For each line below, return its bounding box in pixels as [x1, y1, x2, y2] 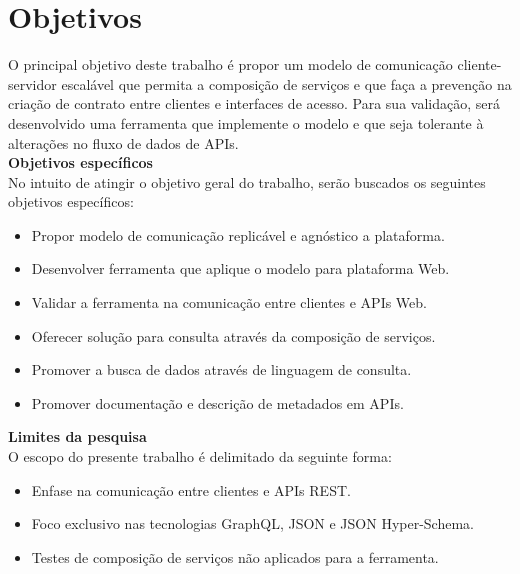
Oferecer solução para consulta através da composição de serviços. [31, 325, 436, 346]
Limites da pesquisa [8, 426, 147, 447]
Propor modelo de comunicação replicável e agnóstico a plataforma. [31, 224, 445, 245]
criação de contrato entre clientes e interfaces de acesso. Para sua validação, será [8, 93, 500, 114]
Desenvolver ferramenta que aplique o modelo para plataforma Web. [31, 258, 450, 279]
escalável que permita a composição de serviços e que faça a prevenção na [61, 73, 512, 94]
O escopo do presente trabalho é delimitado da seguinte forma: [8, 446, 392, 467]
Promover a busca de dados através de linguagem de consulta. [31, 359, 412, 380]
